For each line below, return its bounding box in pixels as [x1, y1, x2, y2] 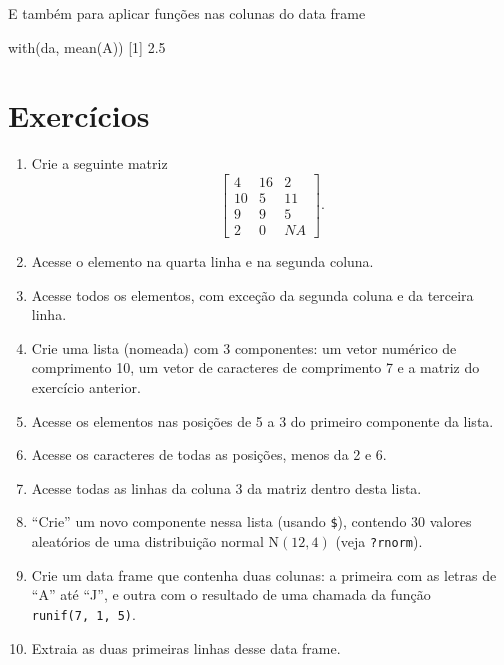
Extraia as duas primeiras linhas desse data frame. [31, 637, 341, 658]
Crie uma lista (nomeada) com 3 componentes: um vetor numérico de [31, 337, 457, 358]
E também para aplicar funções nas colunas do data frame [8, 3, 366, 23]
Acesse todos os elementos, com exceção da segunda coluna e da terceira [31, 284, 474, 305]
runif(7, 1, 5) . [31, 603, 136, 624]
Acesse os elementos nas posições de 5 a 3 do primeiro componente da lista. [31, 410, 494, 431]
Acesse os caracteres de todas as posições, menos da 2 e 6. [31, 444, 387, 465]
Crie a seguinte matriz [31, 153, 168, 174]
